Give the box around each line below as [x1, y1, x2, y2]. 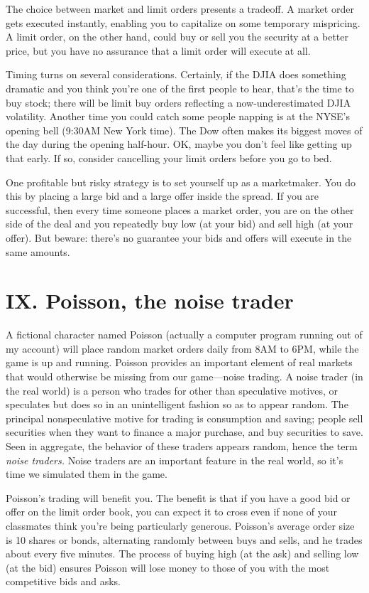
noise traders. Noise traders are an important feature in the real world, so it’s [6, 452, 343, 467]
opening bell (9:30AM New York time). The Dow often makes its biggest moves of [6, 122, 363, 137]
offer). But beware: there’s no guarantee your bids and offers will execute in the [6, 230, 352, 245]
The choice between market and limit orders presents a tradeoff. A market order [6, 1, 354, 16]
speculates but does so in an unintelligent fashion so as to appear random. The [6, 397, 348, 412]
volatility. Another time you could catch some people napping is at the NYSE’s [6, 109, 351, 124]
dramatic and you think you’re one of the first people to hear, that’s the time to [6, 80, 354, 95]
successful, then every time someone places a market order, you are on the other [6, 202, 354, 217]
